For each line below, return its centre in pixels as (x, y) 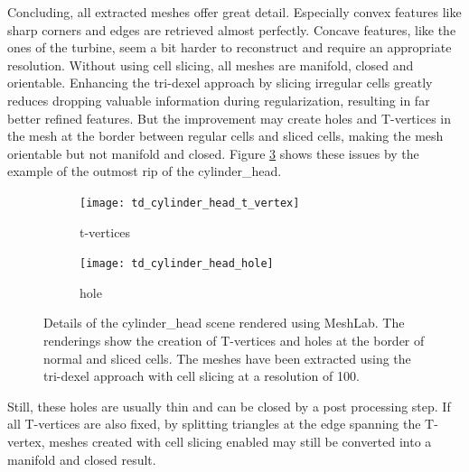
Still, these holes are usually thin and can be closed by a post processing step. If (229, 406)
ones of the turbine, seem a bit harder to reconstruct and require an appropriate (230, 47)
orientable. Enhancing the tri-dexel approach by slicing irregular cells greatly (220, 83)
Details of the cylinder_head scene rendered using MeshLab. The (224, 323)
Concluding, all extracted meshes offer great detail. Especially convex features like (234, 12)
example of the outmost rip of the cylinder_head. (145, 171)
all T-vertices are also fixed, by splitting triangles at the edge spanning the (214, 424)
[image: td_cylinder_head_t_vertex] (190, 203)
